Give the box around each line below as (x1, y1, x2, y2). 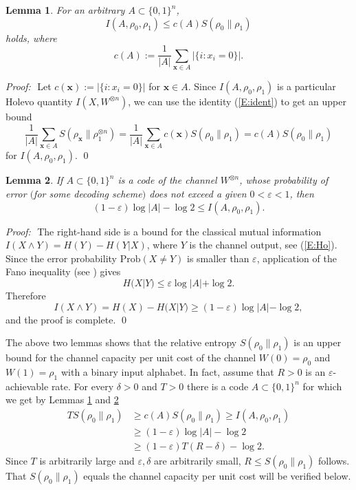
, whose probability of (239, 173, 329, 187)
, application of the (256, 251, 337, 265)
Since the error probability (5, 251, 117, 265)
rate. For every (51, 379, 114, 393)
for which (302, 379, 342, 393)
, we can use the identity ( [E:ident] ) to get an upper (128, 94, 346, 108)
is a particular (277, 78, 336, 93)
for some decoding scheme (34, 186, 142, 200)
